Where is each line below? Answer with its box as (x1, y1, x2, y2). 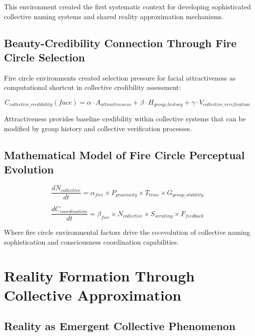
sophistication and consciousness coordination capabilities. (4, 236, 179, 247)
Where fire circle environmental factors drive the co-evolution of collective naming (4, 227, 250, 237)
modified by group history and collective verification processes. (4, 123, 192, 134)
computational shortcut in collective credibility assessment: (4, 82, 181, 92)
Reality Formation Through (4, 265, 195, 285)
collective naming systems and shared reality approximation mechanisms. (4, 11, 224, 21)
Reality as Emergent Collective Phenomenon (4, 318, 236, 334)
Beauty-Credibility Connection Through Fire (4, 35, 237, 50)
